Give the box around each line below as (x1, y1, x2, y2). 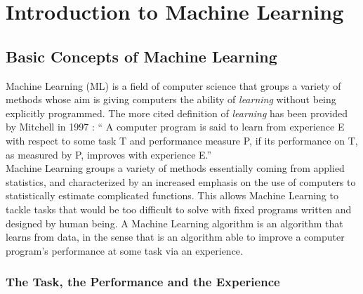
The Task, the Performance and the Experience (6, 273, 280, 290)
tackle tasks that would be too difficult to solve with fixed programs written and (6, 201, 352, 216)
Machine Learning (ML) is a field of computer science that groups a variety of (6, 78, 341, 93)
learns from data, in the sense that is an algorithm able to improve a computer (6, 229, 345, 244)
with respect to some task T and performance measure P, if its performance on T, (6, 133, 358, 147)
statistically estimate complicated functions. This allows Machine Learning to (6, 188, 338, 203)
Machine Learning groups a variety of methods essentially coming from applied (6, 161, 345, 175)
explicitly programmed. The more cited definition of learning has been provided (6, 105, 348, 120)
